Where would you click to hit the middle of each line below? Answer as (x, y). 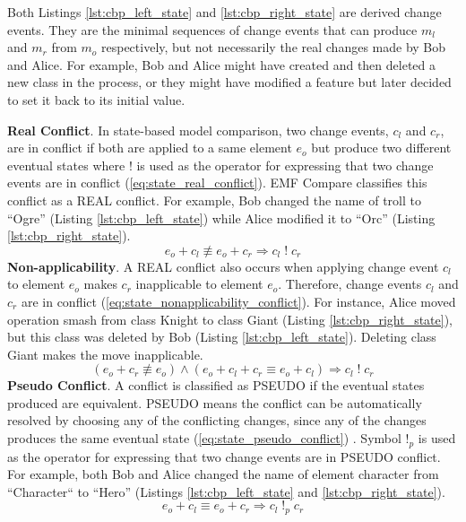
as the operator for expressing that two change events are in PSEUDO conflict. (224, 456)
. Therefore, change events (350, 284)
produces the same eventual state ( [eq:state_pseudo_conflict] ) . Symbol (204, 438)
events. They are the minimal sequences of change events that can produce (212, 29)
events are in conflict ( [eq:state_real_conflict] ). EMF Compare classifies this (217, 183)
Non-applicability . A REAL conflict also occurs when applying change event (223, 266)
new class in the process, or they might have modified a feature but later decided (229, 82)
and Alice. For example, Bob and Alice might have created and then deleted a (222, 64)
